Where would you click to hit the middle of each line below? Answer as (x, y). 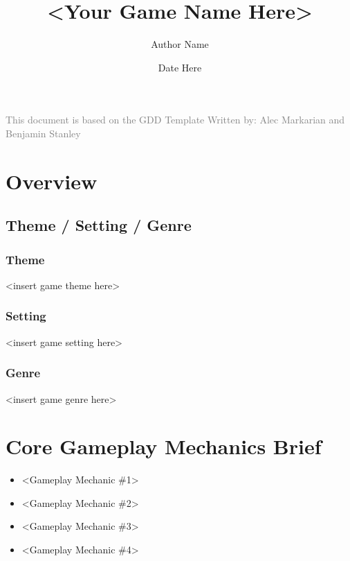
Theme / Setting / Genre (99, 225)
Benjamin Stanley (43, 133)
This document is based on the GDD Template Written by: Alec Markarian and (175, 120)
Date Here (180, 67)
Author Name (180, 44)
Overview (52, 181)
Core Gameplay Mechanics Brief (164, 446)
